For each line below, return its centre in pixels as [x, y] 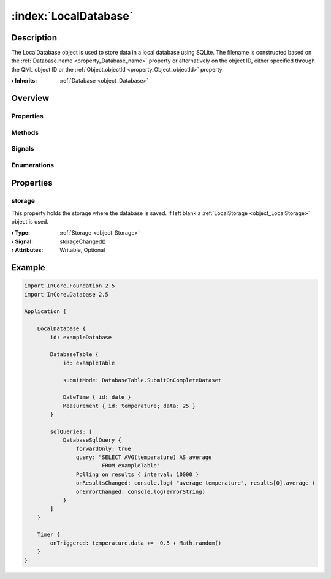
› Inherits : [24, 81]
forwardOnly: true [103, 448]
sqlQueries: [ [71, 431]
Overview [30, 98]
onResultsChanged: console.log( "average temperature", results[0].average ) [196, 483]
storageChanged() [83, 241]
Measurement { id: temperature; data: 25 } [129, 406]
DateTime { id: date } [97, 397]
